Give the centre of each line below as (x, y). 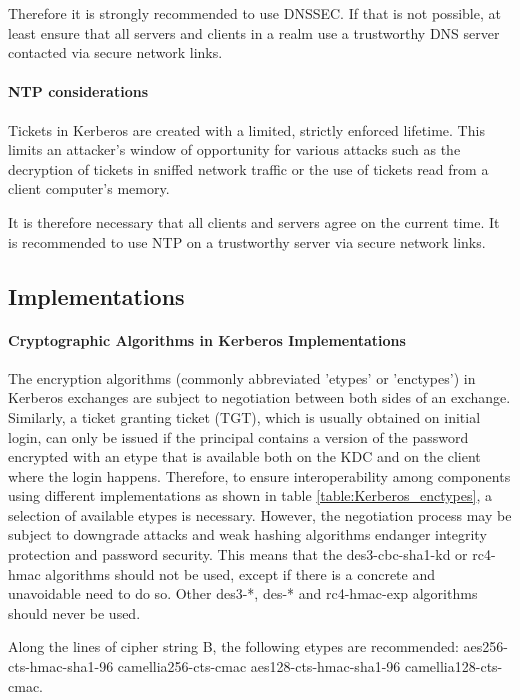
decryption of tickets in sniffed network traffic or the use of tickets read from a (248, 168)
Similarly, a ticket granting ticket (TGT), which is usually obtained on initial (244, 416)
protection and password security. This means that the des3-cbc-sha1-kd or (238, 554)
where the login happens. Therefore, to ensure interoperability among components (259, 475)
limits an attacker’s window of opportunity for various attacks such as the (234, 149)
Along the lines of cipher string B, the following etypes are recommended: (233, 646)
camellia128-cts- (453, 666)
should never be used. (74, 612)
